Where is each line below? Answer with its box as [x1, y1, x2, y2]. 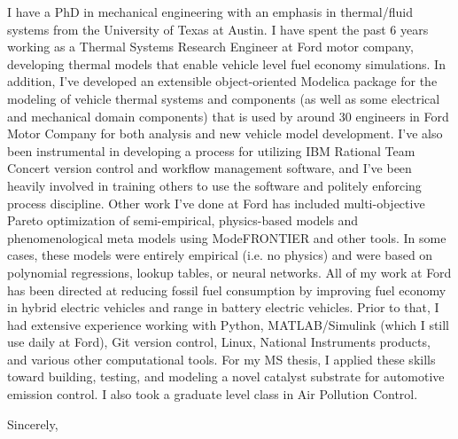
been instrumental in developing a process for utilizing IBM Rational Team [7, 141, 415, 160]
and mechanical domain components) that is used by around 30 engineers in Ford [7, 106, 449, 125]
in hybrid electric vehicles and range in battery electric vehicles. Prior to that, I [7, 298, 439, 317]
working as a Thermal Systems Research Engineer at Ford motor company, [7, 37, 414, 56]
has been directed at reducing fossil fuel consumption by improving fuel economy [7, 280, 446, 299]
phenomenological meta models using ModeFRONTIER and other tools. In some [7, 228, 446, 247]
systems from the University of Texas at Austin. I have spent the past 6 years [7, 20, 429, 38]
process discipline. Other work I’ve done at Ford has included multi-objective [7, 193, 425, 212]
